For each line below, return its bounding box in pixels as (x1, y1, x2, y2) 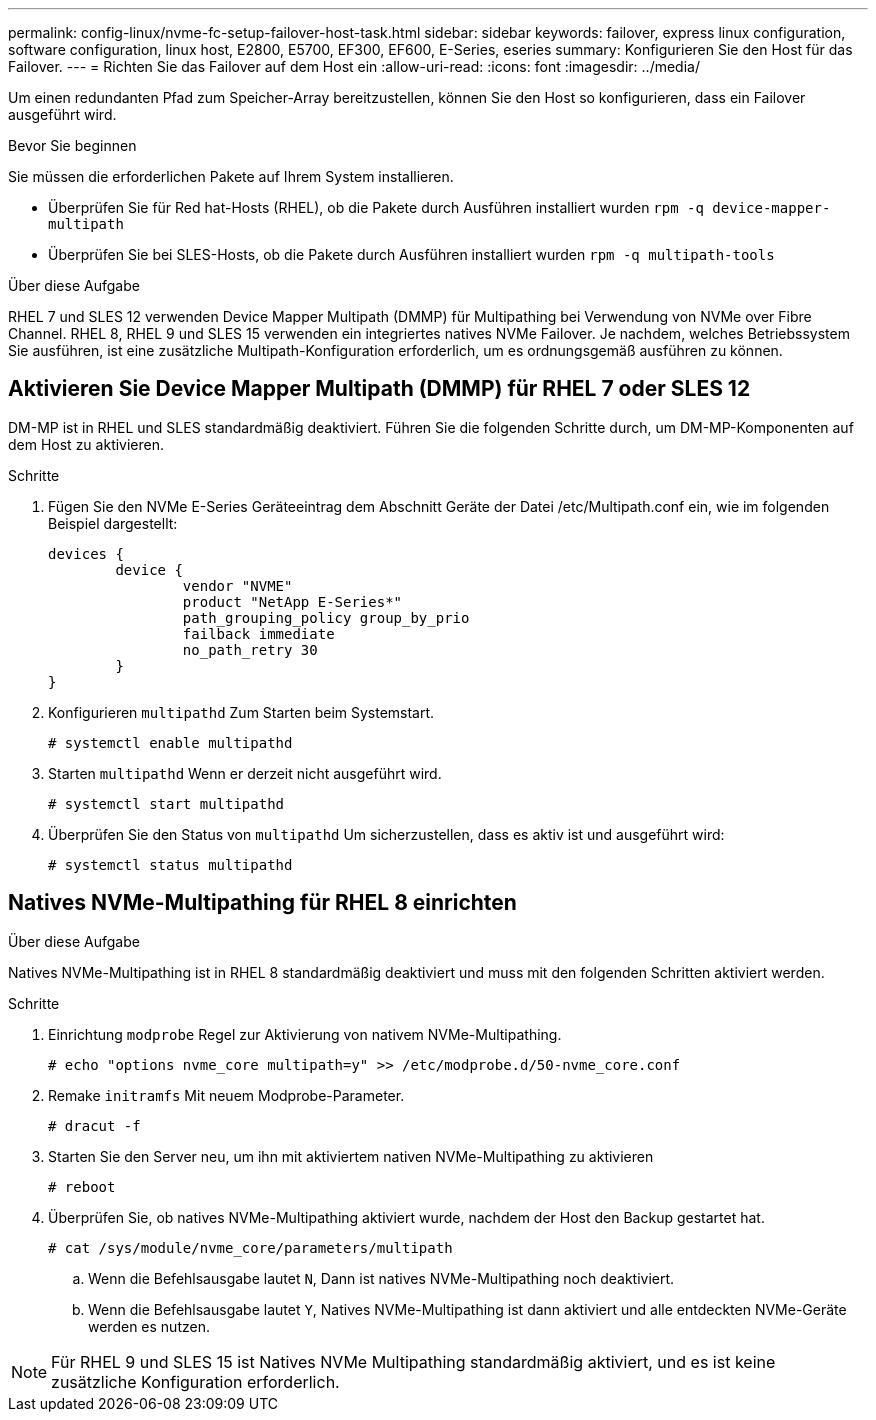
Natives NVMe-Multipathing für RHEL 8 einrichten (8, 890, 517, 916)
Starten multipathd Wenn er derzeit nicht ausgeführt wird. (48, 764, 442, 782)
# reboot (48, 1178, 116, 1195)
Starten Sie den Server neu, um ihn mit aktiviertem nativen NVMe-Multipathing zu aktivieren (48, 1147, 654, 1165)
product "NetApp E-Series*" (182, 593, 403, 610)
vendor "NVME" (182, 577, 293, 594)
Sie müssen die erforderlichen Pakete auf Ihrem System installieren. (8, 168, 454, 185)
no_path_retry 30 (182, 641, 318, 658)
